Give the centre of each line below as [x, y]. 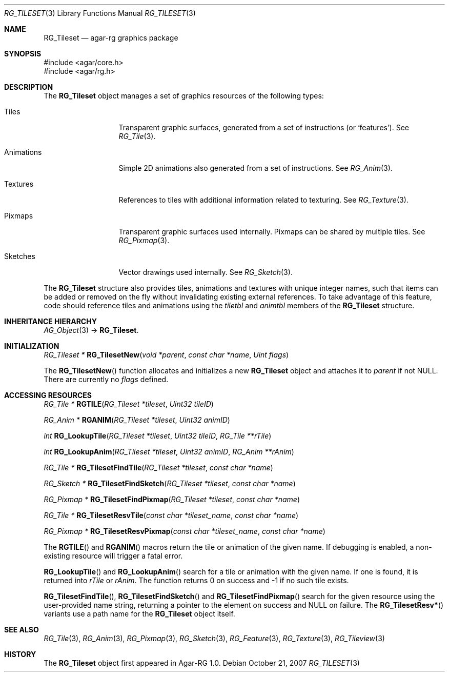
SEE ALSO [22, 630]
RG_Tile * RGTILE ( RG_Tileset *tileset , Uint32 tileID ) [129, 404]
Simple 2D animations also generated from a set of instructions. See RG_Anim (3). [256, 168]
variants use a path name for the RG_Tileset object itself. [139, 614]
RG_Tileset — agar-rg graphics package [111, 38]
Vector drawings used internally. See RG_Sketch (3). [206, 272]
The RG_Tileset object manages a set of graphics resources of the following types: [184, 96]
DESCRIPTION [29, 87]
